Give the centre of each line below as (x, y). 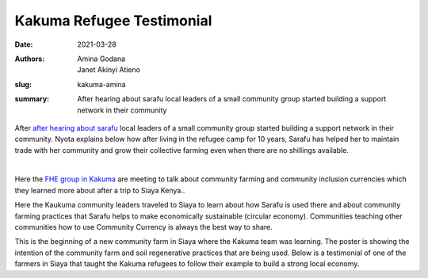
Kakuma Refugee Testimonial (113, 21)
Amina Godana (101, 59)
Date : (24, 44)
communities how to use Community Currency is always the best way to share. (143, 227)
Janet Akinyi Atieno (109, 70)
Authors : (30, 59)
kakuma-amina (101, 84)
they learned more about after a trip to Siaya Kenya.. (100, 190)
